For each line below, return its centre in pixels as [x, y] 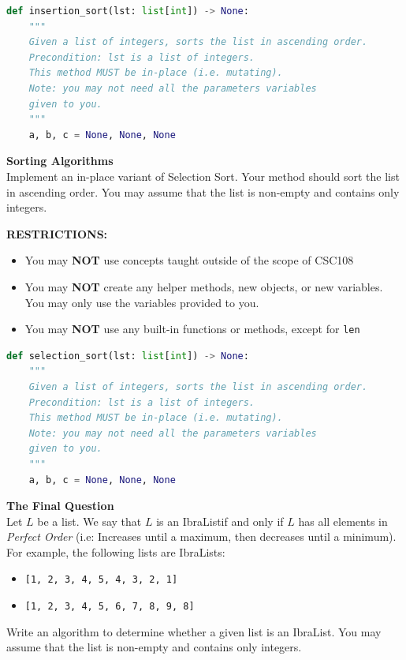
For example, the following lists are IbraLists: [116, 551]
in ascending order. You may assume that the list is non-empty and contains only [203, 191]
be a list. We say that [89, 521]
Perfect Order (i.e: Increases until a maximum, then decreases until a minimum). [201, 536]
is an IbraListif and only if [220, 521]
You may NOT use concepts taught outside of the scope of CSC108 [189, 260]
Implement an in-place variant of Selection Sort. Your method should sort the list [203, 176]
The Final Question [60, 506]
